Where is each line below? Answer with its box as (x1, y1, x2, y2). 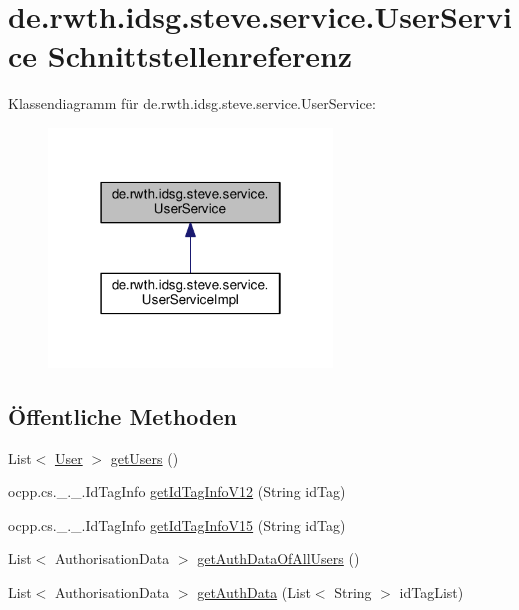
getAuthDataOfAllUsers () (197, 548, 360, 569)
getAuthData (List (197, 581, 311, 602)
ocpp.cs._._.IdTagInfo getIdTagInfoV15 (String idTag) (8, 514, 346, 535)
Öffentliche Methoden (8, 400, 237, 431)
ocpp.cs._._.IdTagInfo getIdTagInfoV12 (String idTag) (8, 481, 346, 502)
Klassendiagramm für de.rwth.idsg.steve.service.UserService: (8, 93, 376, 114)
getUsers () (110, 447, 179, 468)
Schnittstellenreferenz (47, 35, 353, 76)
